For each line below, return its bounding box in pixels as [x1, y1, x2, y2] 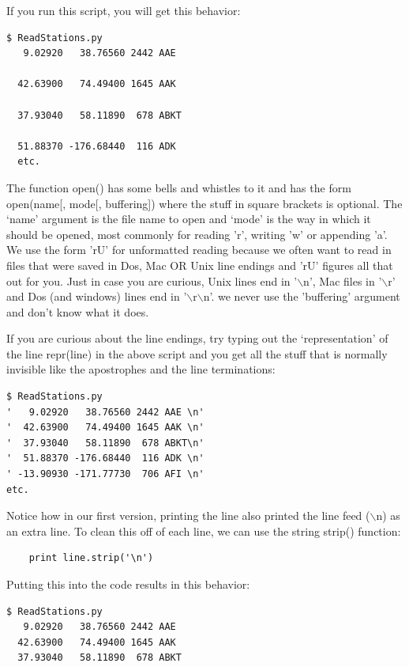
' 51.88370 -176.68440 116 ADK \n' [6, 453, 204, 464]
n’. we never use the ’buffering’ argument [203, 288, 400, 305]
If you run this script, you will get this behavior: [6, 2, 241, 18]
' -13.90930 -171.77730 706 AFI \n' [6, 468, 204, 480]
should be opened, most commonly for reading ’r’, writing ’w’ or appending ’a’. [6, 225, 388, 242]
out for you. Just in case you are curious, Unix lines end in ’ [6, 272, 298, 289]
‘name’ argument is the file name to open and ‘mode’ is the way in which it [6, 210, 371, 227]
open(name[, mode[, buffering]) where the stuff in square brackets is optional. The [6, 195, 403, 211]
